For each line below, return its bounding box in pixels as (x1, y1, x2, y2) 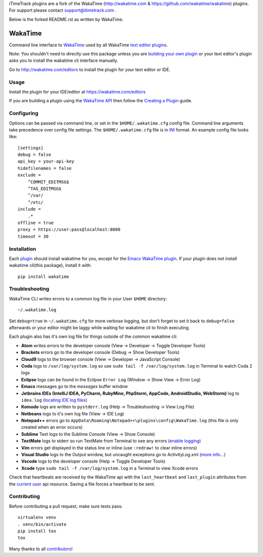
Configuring (9, 110, 38, 117)
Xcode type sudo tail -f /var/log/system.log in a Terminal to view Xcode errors (21, 465, 198, 471)
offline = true (18, 220, 54, 225)
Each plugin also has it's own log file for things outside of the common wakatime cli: (9, 334, 178, 339)
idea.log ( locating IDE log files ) (21, 397, 88, 403)
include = (18, 206, 41, 212)
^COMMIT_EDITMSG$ (27, 179, 69, 185)
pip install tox (18, 528, 56, 534)
